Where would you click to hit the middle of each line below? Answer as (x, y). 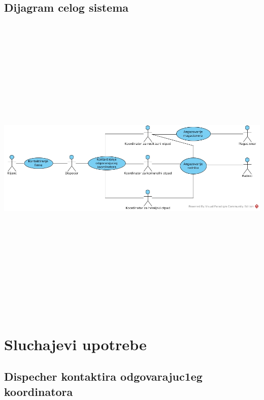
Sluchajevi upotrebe (75, 344)
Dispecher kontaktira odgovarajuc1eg (103, 376)
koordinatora (39, 391)
